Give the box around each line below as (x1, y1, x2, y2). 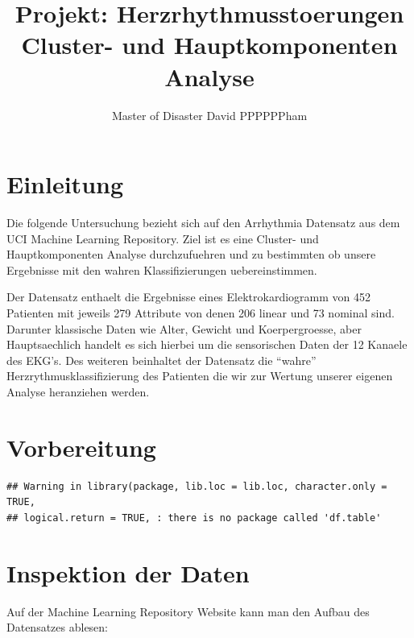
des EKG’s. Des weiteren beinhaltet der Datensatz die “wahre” (6, 351, 317, 368)
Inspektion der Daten (6, 556, 250, 589)
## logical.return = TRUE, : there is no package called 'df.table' (6, 512, 382, 524)
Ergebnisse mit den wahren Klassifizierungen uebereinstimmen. (6, 261, 317, 278)
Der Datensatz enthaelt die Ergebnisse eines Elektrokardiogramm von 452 (6, 288, 371, 305)
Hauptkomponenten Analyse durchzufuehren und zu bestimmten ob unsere (6, 246, 376, 263)
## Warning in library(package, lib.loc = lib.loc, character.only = (6, 480, 387, 492)
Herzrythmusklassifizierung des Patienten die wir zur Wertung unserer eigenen (6, 367, 393, 384)
